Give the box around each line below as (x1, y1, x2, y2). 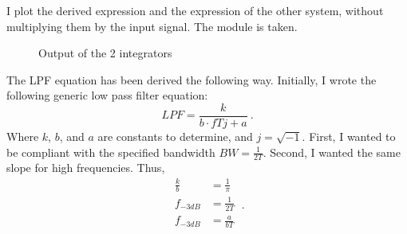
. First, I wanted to (302, 128, 396, 145)
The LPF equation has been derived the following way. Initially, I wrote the (6, 71, 377, 88)
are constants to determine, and (97, 128, 253, 145)
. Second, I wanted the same (263, 143, 401, 160)
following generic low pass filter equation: (6, 87, 208, 103)
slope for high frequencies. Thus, (6, 159, 165, 176)
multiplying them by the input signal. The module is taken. (6, 18, 298, 34)
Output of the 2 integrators (38, 45, 172, 61)
